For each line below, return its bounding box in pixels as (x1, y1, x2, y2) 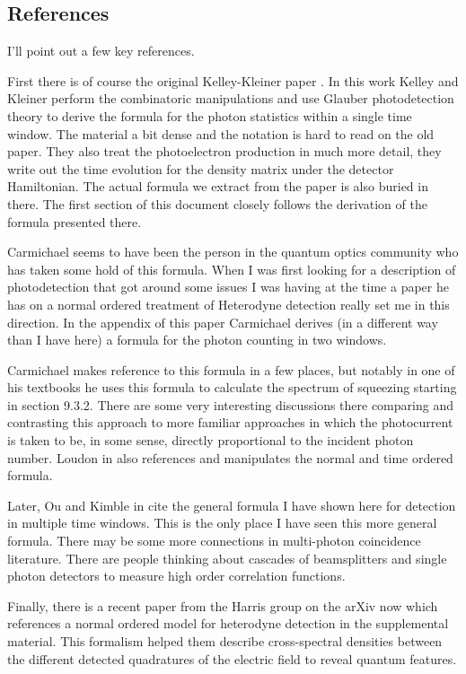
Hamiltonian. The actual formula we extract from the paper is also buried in (7, 177, 428, 196)
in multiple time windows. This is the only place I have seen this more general (7, 513, 437, 532)
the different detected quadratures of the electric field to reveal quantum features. (7, 649, 457, 668)
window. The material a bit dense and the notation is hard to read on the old (7, 124, 435, 143)
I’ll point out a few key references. (7, 41, 195, 60)
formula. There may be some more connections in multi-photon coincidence (7, 531, 421, 550)
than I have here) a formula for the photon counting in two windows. (7, 330, 387, 349)
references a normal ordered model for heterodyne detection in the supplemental (7, 614, 449, 633)
